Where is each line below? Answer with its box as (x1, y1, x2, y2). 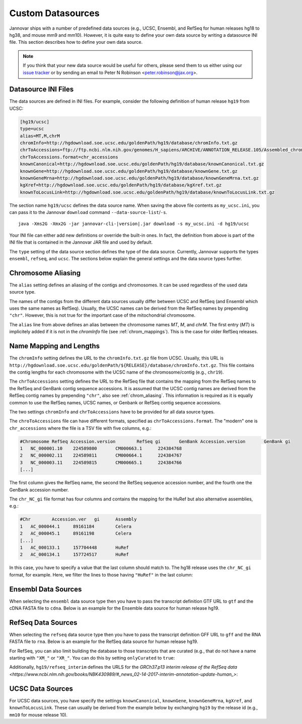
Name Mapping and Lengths (9, 342, 100, 350)
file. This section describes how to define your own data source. (9, 39, 143, 45)
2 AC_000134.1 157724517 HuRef (20, 552, 129, 557)
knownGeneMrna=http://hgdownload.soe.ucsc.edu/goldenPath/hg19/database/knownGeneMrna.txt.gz (20, 175, 259, 181)
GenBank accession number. (9, 486, 69, 493)
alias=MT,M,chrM (20, 133, 60, 138)
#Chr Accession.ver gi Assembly (20, 517, 137, 522)
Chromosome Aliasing (9, 268, 81, 277)
